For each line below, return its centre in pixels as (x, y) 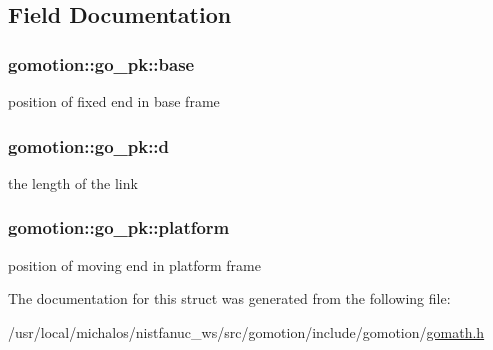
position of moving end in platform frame (134, 264)
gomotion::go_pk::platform (119, 227)
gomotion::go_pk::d (89, 145)
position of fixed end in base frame (114, 101)
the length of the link (73, 182)
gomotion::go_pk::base (101, 63)
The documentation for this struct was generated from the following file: (229, 298)
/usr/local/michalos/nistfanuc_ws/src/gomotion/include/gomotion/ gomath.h (246, 331)
